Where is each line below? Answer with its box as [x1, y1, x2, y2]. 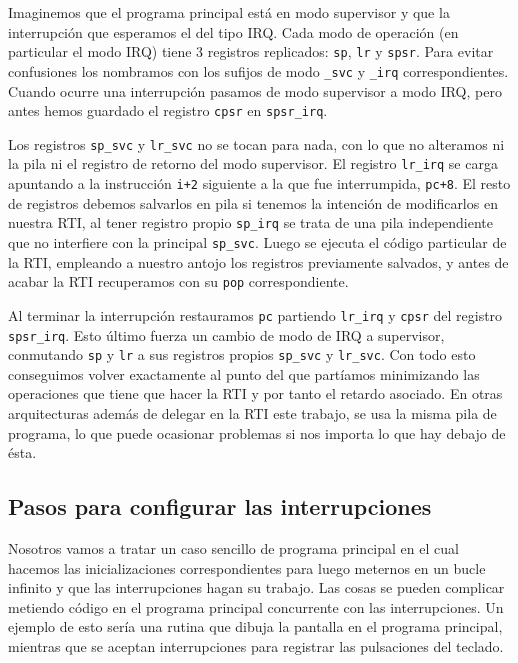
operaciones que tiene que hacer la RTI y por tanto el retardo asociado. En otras [8, 383, 503, 404]
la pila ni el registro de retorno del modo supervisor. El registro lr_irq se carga [8, 153, 498, 174]
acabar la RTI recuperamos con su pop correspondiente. [8, 271, 349, 292]
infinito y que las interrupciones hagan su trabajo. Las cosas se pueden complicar [8, 577, 505, 598]
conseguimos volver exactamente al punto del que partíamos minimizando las [8, 363, 480, 384]
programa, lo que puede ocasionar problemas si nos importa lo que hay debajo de [8, 422, 506, 443]
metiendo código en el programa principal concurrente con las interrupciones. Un [8, 596, 504, 617]
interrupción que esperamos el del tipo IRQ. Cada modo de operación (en [8, 21, 459, 42]
